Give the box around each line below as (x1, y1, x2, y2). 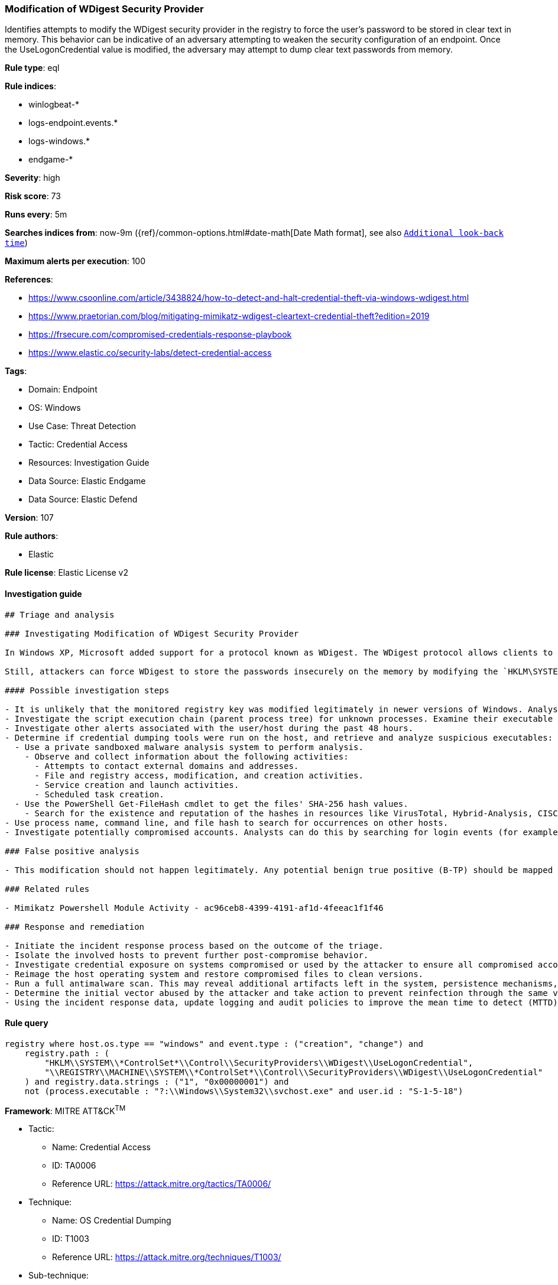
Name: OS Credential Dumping (52, 1215, 171, 1226)
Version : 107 (5, 512, 54, 523)
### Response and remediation (5, 921, 145, 932)
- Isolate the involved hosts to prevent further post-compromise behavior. (5, 950, 369, 960)
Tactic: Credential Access (28, 439, 128, 450)
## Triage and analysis (5, 609, 115, 619)
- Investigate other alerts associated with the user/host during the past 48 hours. (5, 723, 414, 733)
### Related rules (5, 884, 90, 894)
